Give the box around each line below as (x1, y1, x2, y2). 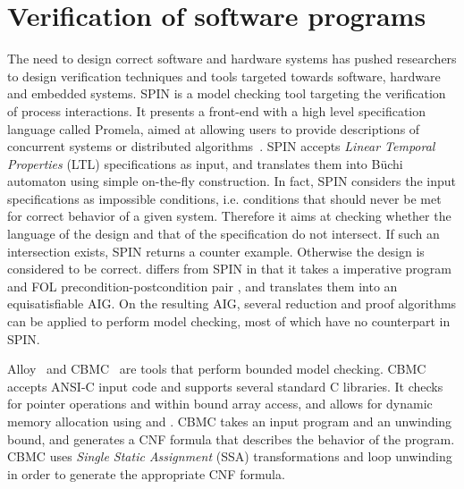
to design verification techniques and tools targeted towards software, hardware (7, 66, 441, 85)
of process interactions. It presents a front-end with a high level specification (7, 101, 426, 120)
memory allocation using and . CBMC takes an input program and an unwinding (7, 412, 452, 430)
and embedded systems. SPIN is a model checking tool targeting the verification (7, 84, 446, 103)
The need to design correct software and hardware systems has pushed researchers (7, 49, 457, 68)
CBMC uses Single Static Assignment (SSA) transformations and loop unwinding (7, 447, 452, 466)
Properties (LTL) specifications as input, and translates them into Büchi (7, 154, 403, 173)
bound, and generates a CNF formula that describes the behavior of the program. (7, 429, 455, 448)
